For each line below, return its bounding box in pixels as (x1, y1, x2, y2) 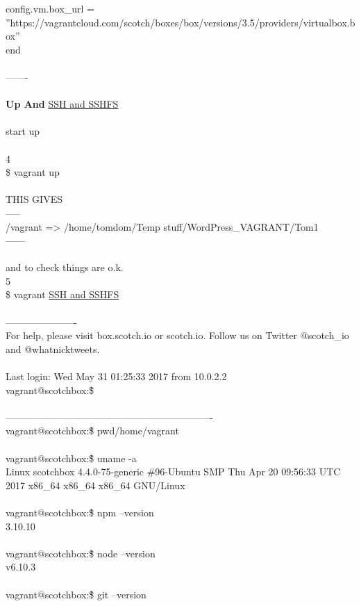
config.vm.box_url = (6, 1, 95, 15)
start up (6, 124, 40, 138)
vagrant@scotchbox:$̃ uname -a (6, 450, 137, 465)
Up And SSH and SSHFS (6, 97, 119, 111)
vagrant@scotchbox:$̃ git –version (6, 587, 146, 601)
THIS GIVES (6, 192, 62, 206)
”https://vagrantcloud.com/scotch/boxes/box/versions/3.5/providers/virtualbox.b (6, 15, 355, 29)
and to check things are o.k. (6, 260, 124, 275)
